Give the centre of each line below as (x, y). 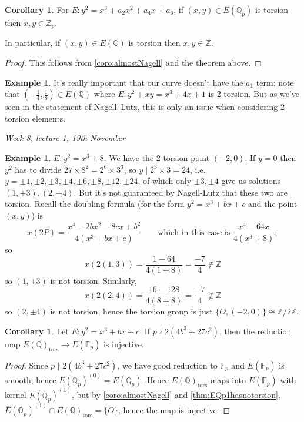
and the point (273, 204)
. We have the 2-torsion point (157, 158)
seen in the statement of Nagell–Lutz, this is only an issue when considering (141, 107)
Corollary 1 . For (37, 9)
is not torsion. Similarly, (93, 280)
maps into (228, 380)
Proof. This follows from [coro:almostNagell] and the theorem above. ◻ (133, 63)
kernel (16, 395)
